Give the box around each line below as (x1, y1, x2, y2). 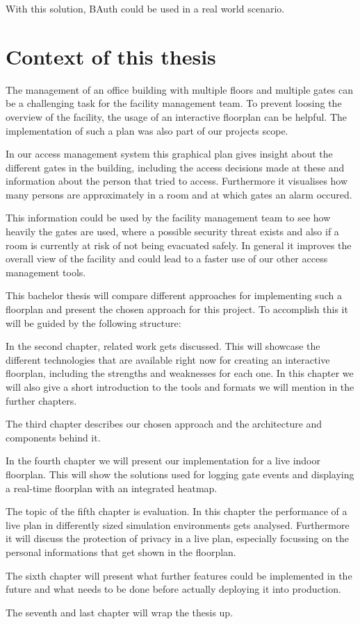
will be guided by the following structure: (6, 315, 181, 330)
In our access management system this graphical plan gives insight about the (6, 146, 333, 161)
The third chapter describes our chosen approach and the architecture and (6, 416, 322, 431)
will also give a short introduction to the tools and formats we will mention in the (6, 380, 354, 394)
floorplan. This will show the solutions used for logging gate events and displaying (6, 466, 354, 481)
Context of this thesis (6, 42, 216, 70)
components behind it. (6, 430, 101, 444)
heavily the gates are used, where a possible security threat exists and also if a (6, 224, 339, 239)
